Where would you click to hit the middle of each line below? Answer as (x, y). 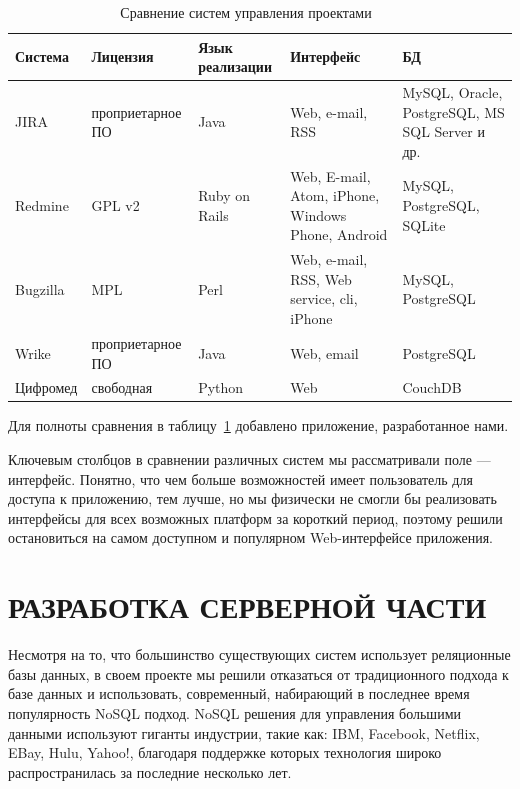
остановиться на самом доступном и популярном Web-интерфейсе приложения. (250, 537)
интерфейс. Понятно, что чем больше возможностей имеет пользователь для (240, 478)
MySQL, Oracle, (452, 92)
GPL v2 (115, 205)
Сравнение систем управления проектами (246, 12)
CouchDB (432, 387)
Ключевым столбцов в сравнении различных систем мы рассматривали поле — (249, 459)
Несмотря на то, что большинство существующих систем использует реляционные (259, 654)
